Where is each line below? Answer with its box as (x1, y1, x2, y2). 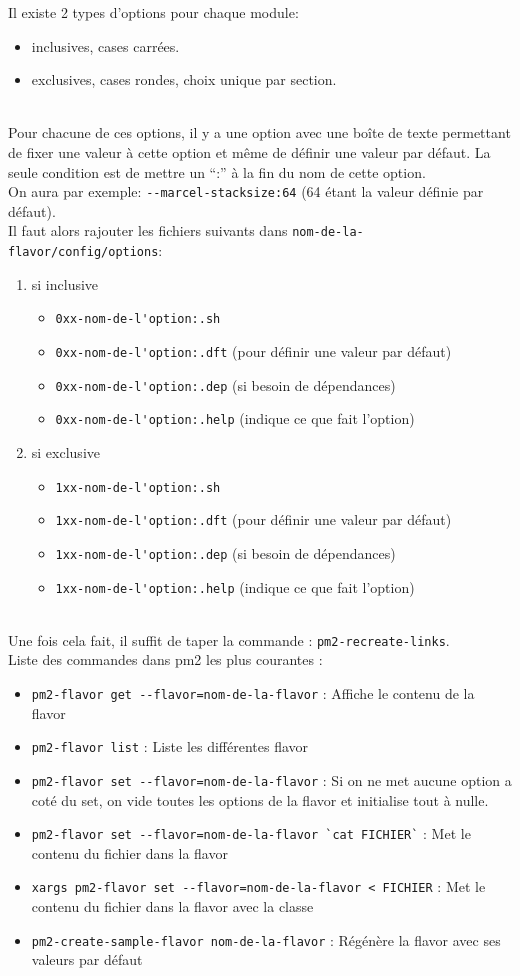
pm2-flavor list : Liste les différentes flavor (31, 736, 309, 757)
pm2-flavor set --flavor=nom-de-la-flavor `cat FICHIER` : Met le (31, 823, 471, 844)
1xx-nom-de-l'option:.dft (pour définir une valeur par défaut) (55, 509, 452, 530)
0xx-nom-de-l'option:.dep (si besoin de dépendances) (55, 374, 396, 395)
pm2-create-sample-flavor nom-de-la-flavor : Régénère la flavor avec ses (31, 929, 501, 950)
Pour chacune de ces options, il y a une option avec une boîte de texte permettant (8, 122, 511, 143)
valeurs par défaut (31, 949, 143, 970)
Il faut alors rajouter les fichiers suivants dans (8, 220, 288, 241)
